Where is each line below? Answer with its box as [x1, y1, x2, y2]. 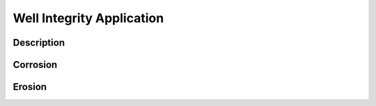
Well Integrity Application [13, 10, 164, 26]
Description [13, 37, 65, 48]
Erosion [13, 81, 47, 93]
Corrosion [13, 59, 58, 71]
